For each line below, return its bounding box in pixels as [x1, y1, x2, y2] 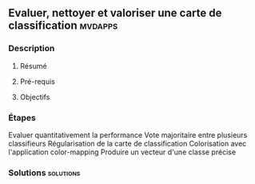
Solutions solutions [8, 167, 81, 178]
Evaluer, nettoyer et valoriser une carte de [8, 6, 222, 20]
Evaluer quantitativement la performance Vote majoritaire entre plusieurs [8, 130, 248, 139]
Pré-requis [19, 76, 56, 86]
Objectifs [19, 92, 50, 102]
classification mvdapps [8, 19, 118, 33]
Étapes [8, 112, 36, 123]
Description [8, 43, 55, 54]
